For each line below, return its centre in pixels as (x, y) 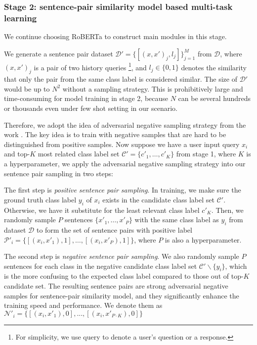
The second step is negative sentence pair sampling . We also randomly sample (122, 256)
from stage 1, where (206, 154)
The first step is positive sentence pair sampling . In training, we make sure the (123, 190)
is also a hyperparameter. (203, 239)
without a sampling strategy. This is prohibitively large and (153, 88)
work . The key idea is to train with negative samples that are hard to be (115, 134)
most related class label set (79, 154)
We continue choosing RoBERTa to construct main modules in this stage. (115, 36)
